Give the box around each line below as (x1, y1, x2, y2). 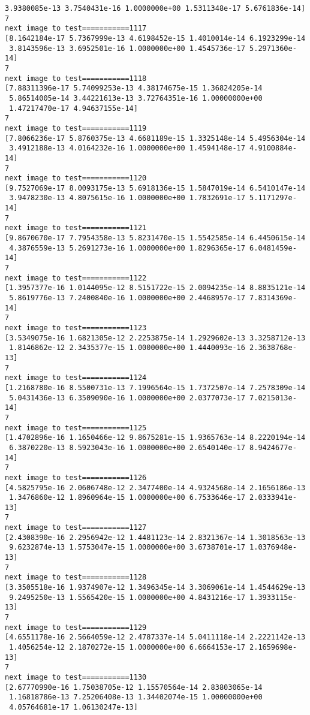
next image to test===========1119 (5, 123, 147, 132)
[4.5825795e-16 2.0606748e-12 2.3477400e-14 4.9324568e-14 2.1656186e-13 (5, 483, 306, 492)
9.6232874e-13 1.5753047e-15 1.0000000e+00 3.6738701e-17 (9, 543, 245, 552)
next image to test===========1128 (5, 573, 147, 582)
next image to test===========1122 (5, 273, 147, 282)
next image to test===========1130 (5, 672, 147, 681)
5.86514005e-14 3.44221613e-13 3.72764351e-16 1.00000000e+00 (9, 93, 263, 102)
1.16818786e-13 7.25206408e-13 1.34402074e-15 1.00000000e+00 (9, 693, 263, 702)
